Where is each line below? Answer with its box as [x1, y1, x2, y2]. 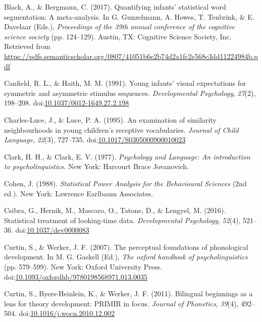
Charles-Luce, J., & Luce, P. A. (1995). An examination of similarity [4, 114, 217, 125]
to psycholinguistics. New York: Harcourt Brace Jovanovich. [4, 161, 189, 172]
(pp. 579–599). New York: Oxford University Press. [4, 261, 162, 272]
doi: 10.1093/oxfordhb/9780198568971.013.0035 [4, 271, 147, 282]
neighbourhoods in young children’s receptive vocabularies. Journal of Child [4, 124, 239, 135]
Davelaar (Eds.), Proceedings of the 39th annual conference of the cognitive [4, 21, 235, 32]
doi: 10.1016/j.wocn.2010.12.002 [19, 308, 115, 318]
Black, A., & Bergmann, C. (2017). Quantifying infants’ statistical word [4, 2, 226, 12]
